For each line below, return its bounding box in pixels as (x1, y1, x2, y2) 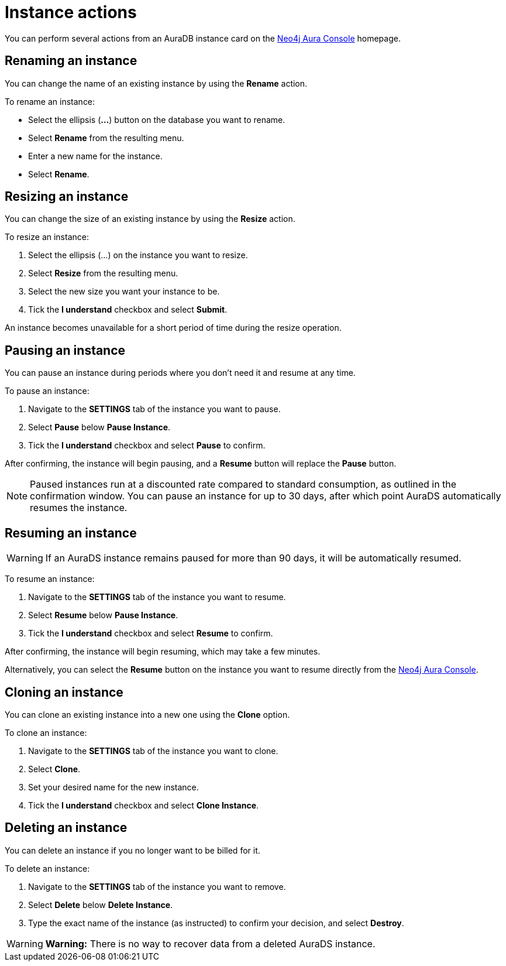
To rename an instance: (5, 96, 95, 107)
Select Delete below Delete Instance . (28, 899, 173, 910)
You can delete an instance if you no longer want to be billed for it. (5, 845, 260, 855)
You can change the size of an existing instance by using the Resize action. (5, 214, 295, 224)
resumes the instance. (30, 502, 128, 514)
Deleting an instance (5, 820, 128, 835)
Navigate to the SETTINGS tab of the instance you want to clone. (28, 745, 278, 756)
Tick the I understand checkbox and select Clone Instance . (28, 800, 259, 810)
